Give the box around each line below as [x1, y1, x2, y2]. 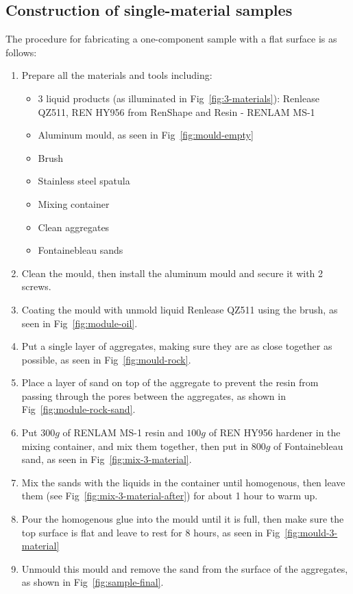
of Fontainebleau [273, 438, 343, 453]
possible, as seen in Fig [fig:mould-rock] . [21, 352, 191, 366]
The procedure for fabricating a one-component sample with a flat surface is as [5, 32, 337, 46]
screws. [21, 279, 51, 294]
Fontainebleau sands [38, 243, 123, 257]
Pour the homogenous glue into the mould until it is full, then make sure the [21, 512, 344, 526]
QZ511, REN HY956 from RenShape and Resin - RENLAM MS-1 [38, 104, 315, 119]
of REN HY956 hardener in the [208, 425, 341, 440]
